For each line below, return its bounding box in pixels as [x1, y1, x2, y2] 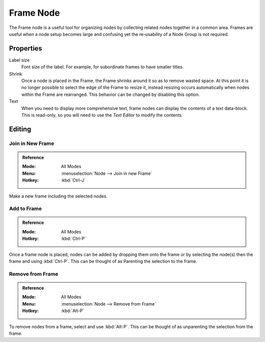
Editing [9, 125, 31, 133]
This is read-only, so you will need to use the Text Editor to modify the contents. [21, 112, 183, 118]
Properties [9, 44, 42, 53]
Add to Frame [9, 205, 42, 212]
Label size [9, 57, 30, 63]
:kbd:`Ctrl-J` [61, 177, 86, 183]
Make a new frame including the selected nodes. [9, 193, 108, 199]
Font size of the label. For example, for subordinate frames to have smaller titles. [21, 64, 184, 70]
